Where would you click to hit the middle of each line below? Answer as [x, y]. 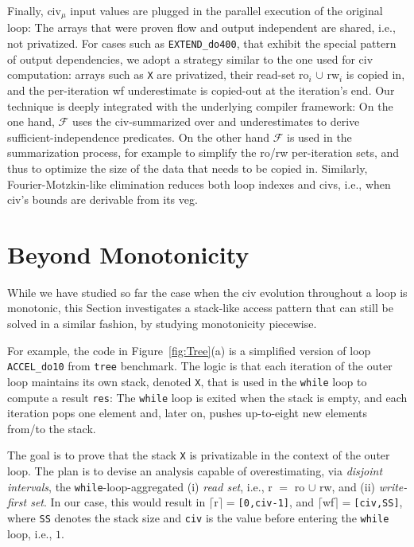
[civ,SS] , [378, 502]
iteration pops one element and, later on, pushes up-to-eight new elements [188, 413]
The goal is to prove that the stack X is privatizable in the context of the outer [199, 455]
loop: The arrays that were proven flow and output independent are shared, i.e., [201, 27]
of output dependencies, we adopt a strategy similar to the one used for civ [190, 59]
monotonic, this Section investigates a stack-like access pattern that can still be [200, 308]
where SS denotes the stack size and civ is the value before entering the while [198, 517]
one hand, [31, 121]
